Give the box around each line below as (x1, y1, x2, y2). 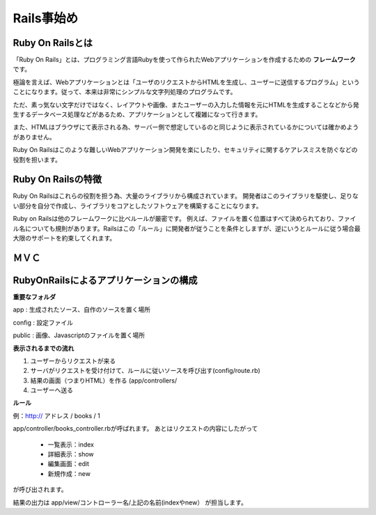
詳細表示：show (47, 450, 94, 459)
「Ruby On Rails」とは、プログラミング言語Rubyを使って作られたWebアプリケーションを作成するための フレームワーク (13, 56, 357, 64)
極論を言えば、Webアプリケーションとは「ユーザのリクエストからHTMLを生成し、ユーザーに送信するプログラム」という (13, 77, 360, 86)
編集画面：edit (47, 460, 90, 468)
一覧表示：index (47, 440, 94, 449)
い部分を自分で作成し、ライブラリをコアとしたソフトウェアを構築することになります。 (13, 201, 263, 210)
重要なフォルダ (13, 293, 56, 301)
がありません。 (13, 132, 56, 141)
